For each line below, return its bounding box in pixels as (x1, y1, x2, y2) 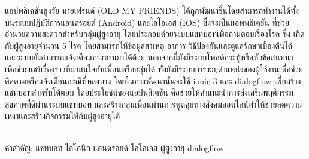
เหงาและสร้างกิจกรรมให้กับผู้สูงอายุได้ (5, 109, 120, 122)
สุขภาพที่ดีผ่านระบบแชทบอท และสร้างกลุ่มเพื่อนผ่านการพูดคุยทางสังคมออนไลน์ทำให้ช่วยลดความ (5, 97, 302, 110)
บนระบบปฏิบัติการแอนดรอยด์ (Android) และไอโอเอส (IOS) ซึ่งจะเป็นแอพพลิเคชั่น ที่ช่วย (5, 16, 289, 28)
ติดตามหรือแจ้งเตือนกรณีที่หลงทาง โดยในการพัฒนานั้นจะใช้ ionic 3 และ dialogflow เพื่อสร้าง (5, 74, 301, 87)
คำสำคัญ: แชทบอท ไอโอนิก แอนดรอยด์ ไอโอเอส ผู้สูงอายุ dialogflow (5, 141, 225, 154)
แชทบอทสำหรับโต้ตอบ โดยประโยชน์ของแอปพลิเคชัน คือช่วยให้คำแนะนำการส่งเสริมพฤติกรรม (5, 86, 293, 99)
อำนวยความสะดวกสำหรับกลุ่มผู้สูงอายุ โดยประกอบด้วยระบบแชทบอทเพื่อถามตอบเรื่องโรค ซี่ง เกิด (5, 27, 305, 40)
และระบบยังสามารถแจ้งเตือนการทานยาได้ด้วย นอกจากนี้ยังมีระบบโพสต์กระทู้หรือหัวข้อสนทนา (5, 51, 293, 63)
